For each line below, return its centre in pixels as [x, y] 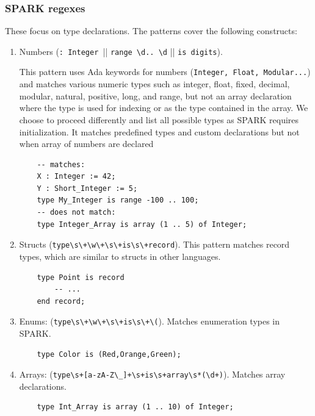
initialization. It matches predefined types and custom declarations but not [159, 131]
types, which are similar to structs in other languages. [120, 256]
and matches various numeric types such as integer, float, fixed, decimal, [154, 84]
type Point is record [81, 277]
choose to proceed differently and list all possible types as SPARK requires [159, 119]
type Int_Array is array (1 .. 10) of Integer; [135, 407]
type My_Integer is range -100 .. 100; [118, 200]
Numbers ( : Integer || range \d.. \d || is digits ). [121, 51]
